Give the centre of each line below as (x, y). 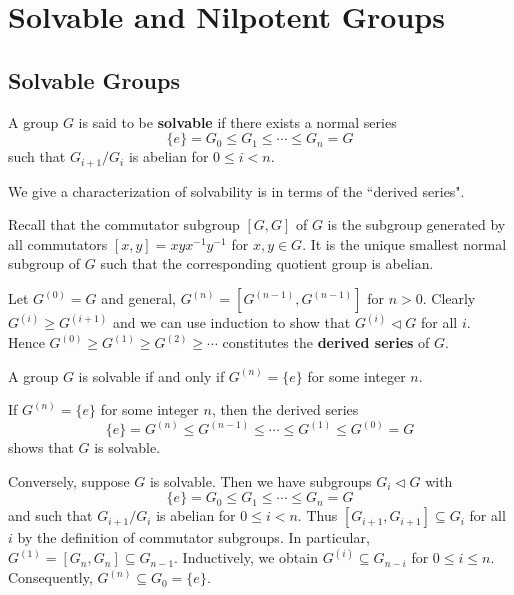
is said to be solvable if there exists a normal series (237, 121)
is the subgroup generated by (416, 224)
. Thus (317, 515)
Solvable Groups (94, 79)
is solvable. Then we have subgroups (260, 480)
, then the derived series (285, 409)
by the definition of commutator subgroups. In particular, (193, 537)
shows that (41, 447)
